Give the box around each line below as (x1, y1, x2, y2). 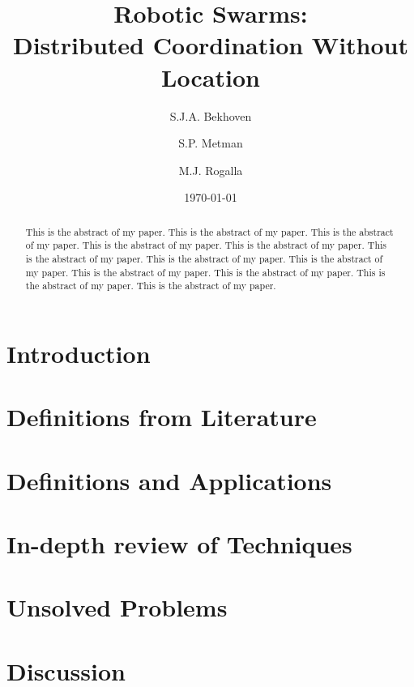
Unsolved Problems (6, 591, 228, 624)
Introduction (6, 336, 151, 369)
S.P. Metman (178, 134, 243, 151)
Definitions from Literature (6, 400, 317, 433)
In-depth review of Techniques (6, 527, 352, 561)
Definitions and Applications (6, 463, 332, 497)
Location (161, 60, 260, 93)
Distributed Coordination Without (12, 28, 409, 62)
